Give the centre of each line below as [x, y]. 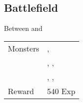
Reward [21, 91]
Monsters [24, 48]
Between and [23, 28]
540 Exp [61, 91]
